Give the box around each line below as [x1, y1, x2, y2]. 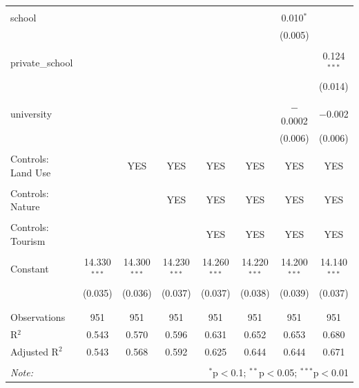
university [10, 107, 52, 121]
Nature [10, 199, 40, 214]
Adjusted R [10, 344, 59, 358]
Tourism [10, 233, 46, 248]
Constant [10, 261, 49, 275]
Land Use [10, 165, 51, 179]
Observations [10, 309, 66, 324]
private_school [10, 55, 73, 69]
